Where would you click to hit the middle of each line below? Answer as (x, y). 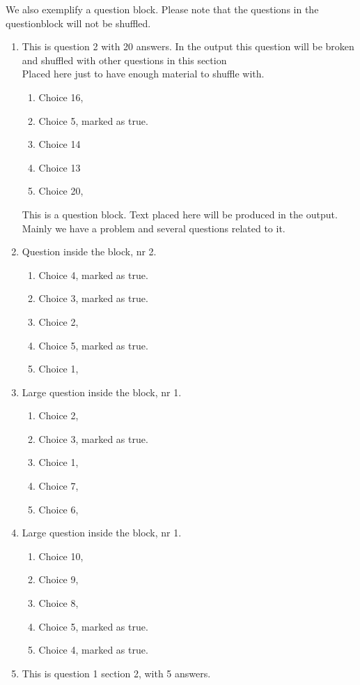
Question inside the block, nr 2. (89, 251)
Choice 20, (61, 191)
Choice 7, (58, 486)
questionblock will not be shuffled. (78, 23)
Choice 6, (58, 509)
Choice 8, (58, 603)
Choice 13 (60, 167)
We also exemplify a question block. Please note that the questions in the (162, 9)
